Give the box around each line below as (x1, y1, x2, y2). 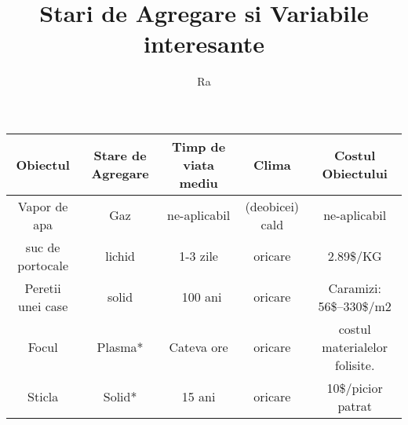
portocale (17, 255, 69, 274)
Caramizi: (328, 278, 381, 297)
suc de (25, 237, 60, 256)
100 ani (181, 288, 222, 306)
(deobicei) (245, 196, 300, 215)
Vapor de (17, 196, 68, 215)
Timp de (171, 137, 226, 156)
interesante (144, 27, 264, 60)
